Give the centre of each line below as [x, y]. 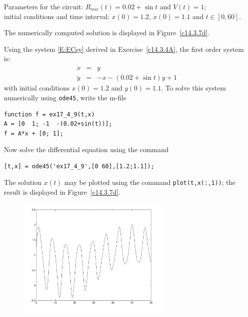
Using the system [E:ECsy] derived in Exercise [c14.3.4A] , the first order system [124, 49]
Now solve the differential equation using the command [86, 149]
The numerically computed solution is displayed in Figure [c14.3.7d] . [107, 33]
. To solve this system [194, 88]
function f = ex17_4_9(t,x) [50, 114]
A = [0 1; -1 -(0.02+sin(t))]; [58, 124]
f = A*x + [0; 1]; [34, 133]
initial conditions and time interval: [57, 16]
